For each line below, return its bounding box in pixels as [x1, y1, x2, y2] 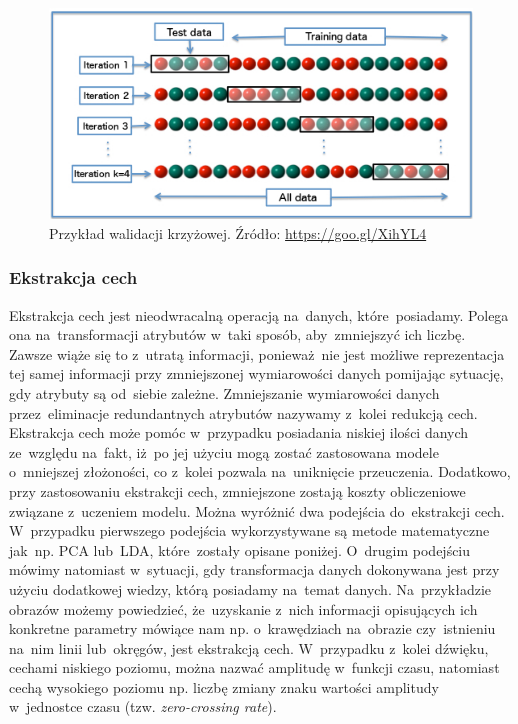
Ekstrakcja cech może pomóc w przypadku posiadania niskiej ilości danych [9, 422, 469, 443]
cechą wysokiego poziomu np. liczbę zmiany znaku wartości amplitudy [9, 676, 439, 697]
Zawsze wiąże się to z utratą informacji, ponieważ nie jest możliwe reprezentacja [9, 343, 505, 364]
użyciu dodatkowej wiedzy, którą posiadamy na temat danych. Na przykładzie [9, 578, 492, 599]
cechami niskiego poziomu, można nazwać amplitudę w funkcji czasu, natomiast [9, 657, 500, 678]
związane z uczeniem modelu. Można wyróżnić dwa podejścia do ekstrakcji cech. [9, 500, 505, 521]
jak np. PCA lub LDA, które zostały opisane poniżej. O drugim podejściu [9, 539, 471, 560]
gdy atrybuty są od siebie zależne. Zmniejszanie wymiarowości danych [9, 382, 440, 403]
